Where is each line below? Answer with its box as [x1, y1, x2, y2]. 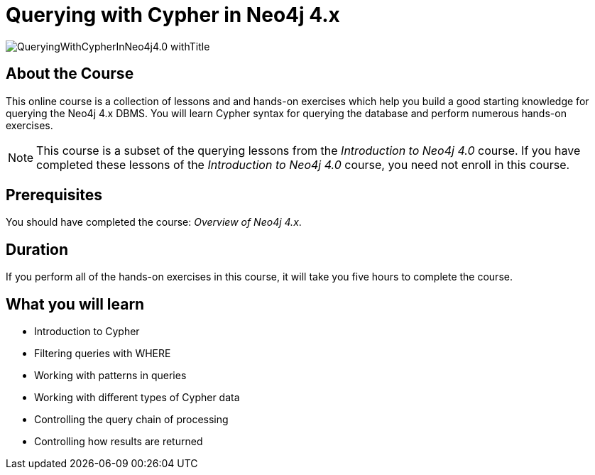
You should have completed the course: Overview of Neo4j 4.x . [6, 216, 302, 229]
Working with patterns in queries [34, 369, 187, 382]
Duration [6, 240, 69, 258]
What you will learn [6, 295, 145, 313]
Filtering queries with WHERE [34, 347, 171, 360]
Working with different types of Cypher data [34, 391, 240, 404]
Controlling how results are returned [34, 435, 203, 448]
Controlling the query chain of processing [34, 413, 229, 426]
